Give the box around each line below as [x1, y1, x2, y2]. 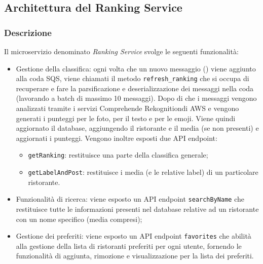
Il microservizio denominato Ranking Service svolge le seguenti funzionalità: [4, 46, 239, 56]
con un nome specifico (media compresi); [16, 213, 142, 224]
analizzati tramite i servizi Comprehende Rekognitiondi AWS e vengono [16, 103, 239, 114]
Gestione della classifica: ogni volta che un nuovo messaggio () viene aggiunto [16, 63, 256, 73]
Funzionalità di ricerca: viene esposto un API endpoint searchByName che [16, 194, 244, 204]
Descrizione [4, 26, 52, 39]
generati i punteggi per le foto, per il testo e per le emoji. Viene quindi [16, 112, 236, 123]
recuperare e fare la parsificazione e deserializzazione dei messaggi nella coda [16, 83, 254, 93]
